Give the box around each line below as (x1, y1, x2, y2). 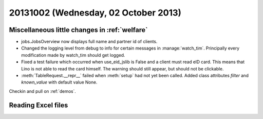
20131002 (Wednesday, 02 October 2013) (9, 7, 182, 18)
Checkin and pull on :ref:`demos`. (9, 88, 76, 94)
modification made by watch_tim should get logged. (21, 52, 125, 58)
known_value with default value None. (21, 79, 97, 85)
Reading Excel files (9, 101, 68, 109)
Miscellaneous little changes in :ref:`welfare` (9, 26, 148, 34)
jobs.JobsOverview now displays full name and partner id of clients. (21, 39, 158, 45)
